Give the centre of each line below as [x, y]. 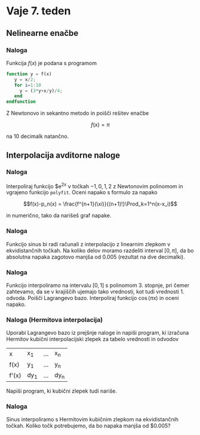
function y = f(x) [29, 74]
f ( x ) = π [100, 125]
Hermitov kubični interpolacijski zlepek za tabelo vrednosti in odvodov [93, 339]
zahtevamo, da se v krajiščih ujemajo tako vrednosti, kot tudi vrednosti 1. [95, 292]
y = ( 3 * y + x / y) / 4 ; [41, 91]
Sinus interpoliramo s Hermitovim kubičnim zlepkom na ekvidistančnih [93, 419]
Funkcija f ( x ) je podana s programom [52, 63]
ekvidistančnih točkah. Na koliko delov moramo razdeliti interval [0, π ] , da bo [100, 250]
